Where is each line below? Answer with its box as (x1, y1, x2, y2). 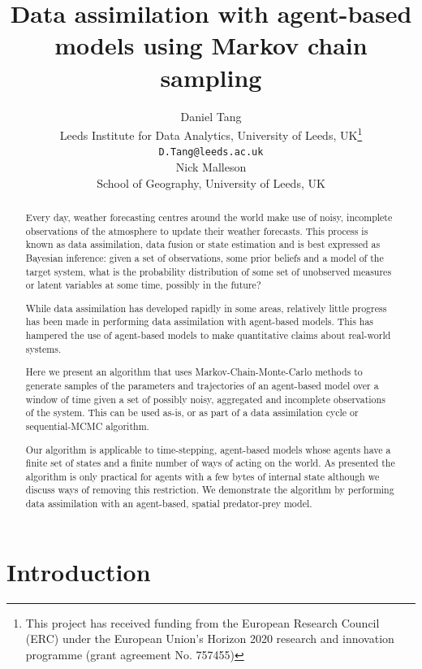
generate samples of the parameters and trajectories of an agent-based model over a (25, 378, 379, 392)
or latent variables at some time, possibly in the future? (25, 278, 261, 292)
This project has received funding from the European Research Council (25, 614, 380, 631)
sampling (160, 60, 262, 93)
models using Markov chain (54, 28, 368, 62)
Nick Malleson (175, 159, 247, 175)
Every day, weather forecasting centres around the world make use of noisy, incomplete (25, 210, 393, 224)
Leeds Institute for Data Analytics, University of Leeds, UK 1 (59, 124, 363, 143)
